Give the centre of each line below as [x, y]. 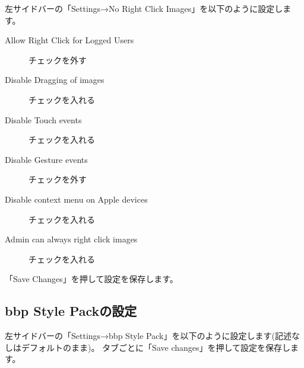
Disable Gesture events [46, 159]
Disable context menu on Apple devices [76, 199]
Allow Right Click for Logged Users [69, 40]
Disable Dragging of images [55, 80]
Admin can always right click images [71, 239]
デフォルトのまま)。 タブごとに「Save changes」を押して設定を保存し [156, 347]
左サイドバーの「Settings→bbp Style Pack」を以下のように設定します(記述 [148, 336]
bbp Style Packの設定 [71, 311]
